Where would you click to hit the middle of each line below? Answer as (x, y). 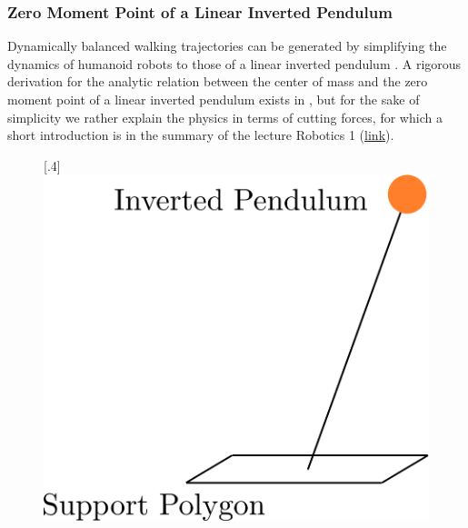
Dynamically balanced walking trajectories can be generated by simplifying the (227, 46)
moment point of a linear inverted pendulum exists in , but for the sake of (214, 99)
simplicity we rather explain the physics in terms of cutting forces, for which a (225, 117)
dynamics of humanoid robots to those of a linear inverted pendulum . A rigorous (234, 63)
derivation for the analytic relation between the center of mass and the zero (218, 81)
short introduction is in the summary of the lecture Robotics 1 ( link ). (201, 135)
